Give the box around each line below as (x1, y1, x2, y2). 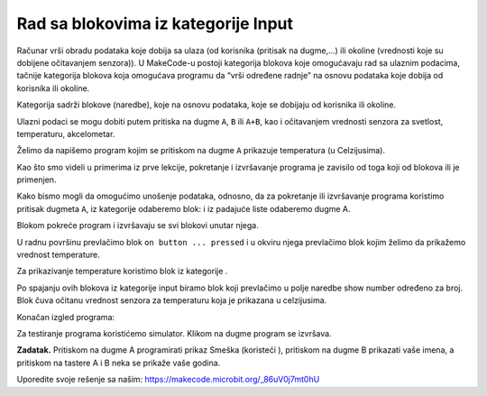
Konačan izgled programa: (16, 311, 115, 322)
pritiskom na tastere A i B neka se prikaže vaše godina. (16, 357, 221, 368)
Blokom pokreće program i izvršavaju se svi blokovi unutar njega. (16, 220, 259, 231)
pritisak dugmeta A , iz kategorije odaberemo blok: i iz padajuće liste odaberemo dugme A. (16, 203, 351, 214)
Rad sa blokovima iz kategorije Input (16, 14, 293, 33)
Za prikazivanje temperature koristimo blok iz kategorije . (16, 266, 228, 277)
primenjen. (16, 174, 57, 185)
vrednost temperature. (16, 249, 101, 261)
